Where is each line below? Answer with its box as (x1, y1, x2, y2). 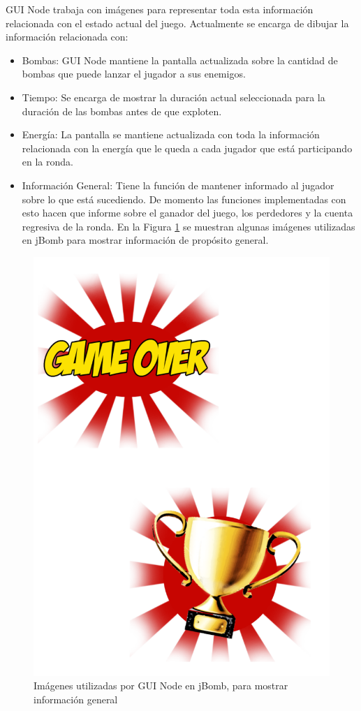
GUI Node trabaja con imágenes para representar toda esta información (6, 2, 314, 16)
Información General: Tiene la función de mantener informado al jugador (22, 177, 334, 192)
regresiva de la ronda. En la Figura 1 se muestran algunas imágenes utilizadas (22, 219, 355, 233)
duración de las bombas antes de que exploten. (22, 103, 222, 118)
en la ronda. (22, 154, 73, 169)
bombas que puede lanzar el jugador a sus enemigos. (22, 66, 246, 81)
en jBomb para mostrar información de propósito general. (22, 233, 269, 247)
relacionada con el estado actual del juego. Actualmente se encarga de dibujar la (6, 15, 349, 30)
